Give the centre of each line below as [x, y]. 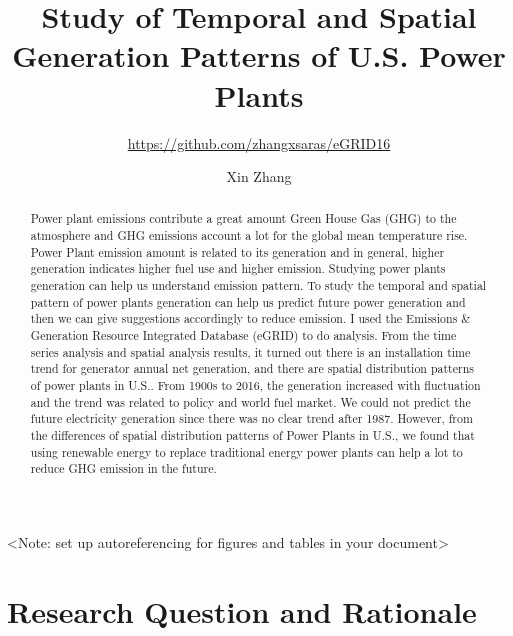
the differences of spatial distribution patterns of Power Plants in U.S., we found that [252, 435]
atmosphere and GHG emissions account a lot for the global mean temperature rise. [249, 235]
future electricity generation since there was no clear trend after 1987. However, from [251, 418]
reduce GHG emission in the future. [123, 468]
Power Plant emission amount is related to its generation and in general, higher [237, 251]
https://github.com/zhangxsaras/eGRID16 [259, 142]
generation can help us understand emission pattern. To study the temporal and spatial [258, 285]
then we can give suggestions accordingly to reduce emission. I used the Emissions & [250, 318]
